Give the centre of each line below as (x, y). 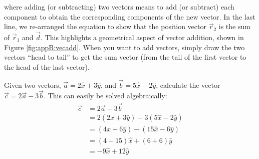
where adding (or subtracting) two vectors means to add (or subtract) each (119, 7)
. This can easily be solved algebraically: (105, 96)
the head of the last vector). (47, 66)
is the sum (234, 26)
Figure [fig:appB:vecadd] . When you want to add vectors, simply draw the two (124, 47)
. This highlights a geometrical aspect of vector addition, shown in (142, 37)
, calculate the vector (188, 85)
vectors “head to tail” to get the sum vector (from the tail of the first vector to (125, 57)
